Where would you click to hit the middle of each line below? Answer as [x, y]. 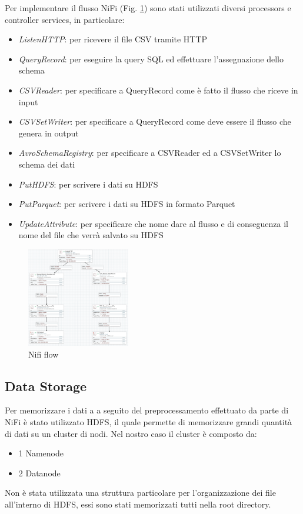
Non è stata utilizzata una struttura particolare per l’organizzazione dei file [140, 493]
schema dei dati [47, 164]
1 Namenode [41, 453]
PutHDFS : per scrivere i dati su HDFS [88, 184]
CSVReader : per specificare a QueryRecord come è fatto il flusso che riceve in [158, 90]
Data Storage [46, 385]
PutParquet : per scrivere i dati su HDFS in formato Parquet [127, 204]
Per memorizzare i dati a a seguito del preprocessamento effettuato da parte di [147, 410]
